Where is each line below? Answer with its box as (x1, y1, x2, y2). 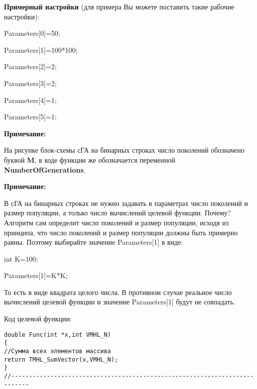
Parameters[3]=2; (4, 78, 57, 88)
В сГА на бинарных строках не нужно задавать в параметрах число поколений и (4, 197, 248, 208)
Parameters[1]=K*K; (4, 270, 68, 281)
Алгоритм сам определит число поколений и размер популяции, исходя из (4, 217, 229, 227)
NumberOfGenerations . (4, 164, 86, 175)
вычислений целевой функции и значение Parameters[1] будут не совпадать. (4, 296, 236, 307)
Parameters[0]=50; (4, 28, 60, 38)
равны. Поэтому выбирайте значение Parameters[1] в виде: (4, 237, 183, 247)
